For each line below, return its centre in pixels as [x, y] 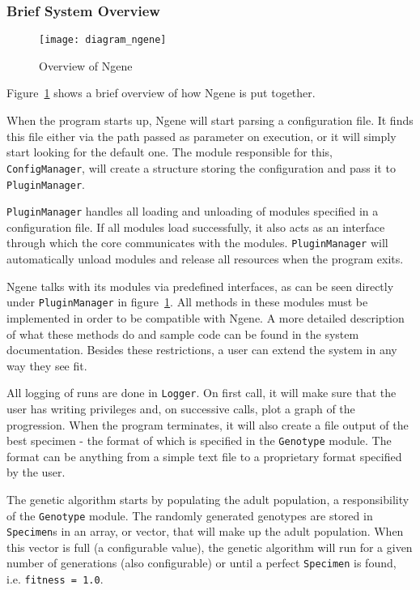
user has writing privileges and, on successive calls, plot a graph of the [181, 408]
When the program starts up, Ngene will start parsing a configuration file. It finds [210, 120]
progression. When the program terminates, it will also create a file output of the [208, 424]
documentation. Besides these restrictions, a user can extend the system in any [202, 350]
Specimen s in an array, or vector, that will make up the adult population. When [205, 531]
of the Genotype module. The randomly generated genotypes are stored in [190, 515]
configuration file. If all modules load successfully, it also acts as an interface [196, 227]
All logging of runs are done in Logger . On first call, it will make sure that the [202, 393]
